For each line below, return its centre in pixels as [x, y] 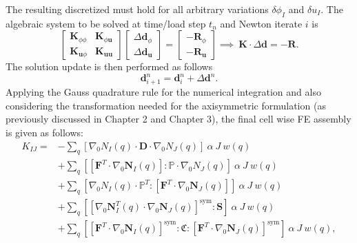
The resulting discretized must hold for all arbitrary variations [137, 9]
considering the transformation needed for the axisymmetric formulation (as [166, 105]
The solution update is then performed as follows [109, 66]
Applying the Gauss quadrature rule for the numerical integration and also [163, 92]
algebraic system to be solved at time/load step [106, 23]
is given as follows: [44, 132]
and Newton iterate [261, 23]
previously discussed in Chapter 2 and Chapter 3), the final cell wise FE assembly [178, 119]
